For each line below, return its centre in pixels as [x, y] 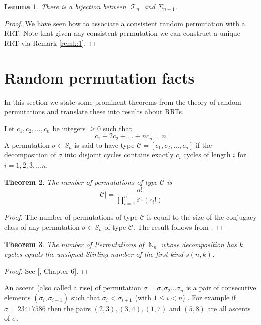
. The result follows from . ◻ [177, 227]
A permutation [27, 145]
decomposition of [30, 155]
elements [17, 297]
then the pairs [69, 308]
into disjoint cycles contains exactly [119, 155]
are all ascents [229, 308]
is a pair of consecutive [221, 288]
